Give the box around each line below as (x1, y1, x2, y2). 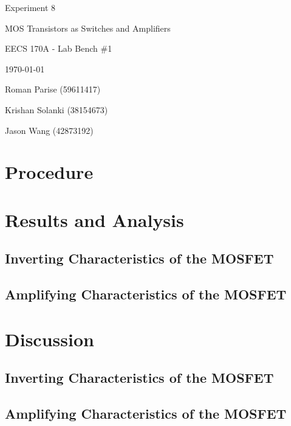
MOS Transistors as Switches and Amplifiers (5, 21, 171, 34)
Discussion (5, 326, 94, 351)
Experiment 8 (5, 1, 56, 13)
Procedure (5, 159, 94, 184)
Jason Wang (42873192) (5, 124, 94, 136)
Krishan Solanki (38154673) (5, 103, 108, 116)
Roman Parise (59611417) (5, 83, 101, 96)
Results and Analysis (5, 207, 184, 232)
